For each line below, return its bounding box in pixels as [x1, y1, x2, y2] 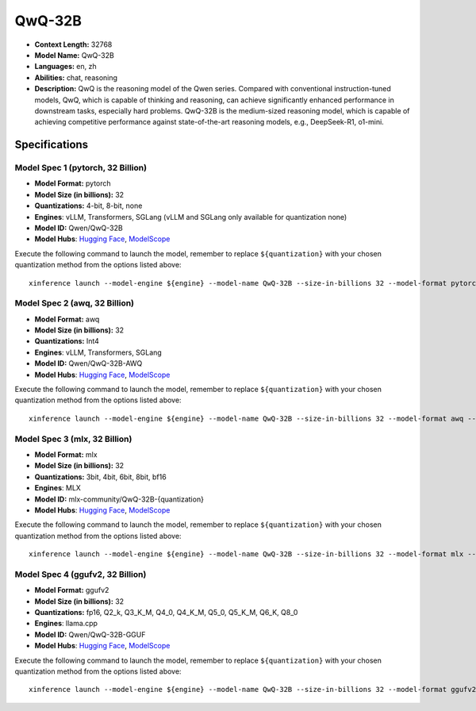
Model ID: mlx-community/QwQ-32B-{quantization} [34, 494, 204, 504]
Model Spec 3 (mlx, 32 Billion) [14, 433, 132, 444]
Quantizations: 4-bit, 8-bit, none [34, 201, 143, 210]
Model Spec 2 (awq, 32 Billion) [14, 298, 135, 309]
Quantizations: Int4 [34, 336, 99, 346]
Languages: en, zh [34, 62, 97, 71]
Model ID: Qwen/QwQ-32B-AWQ [34, 359, 143, 368]
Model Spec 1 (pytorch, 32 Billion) [14, 163, 147, 174]
